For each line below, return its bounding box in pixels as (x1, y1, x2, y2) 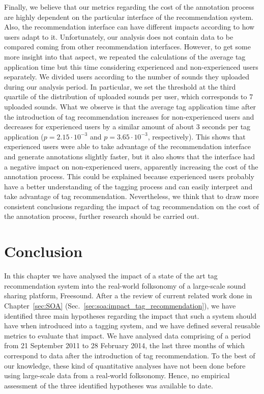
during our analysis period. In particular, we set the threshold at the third (4, 81, 236, 92)
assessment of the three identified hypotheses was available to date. (4, 380, 213, 390)
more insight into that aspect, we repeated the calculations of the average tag (4, 51, 246, 62)
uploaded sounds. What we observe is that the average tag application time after (4, 101, 256, 111)
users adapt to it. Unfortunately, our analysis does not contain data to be (4, 31, 233, 42)
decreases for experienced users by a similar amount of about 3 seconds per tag (4, 121, 251, 132)
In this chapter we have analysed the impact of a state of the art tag (4, 270, 218, 281)
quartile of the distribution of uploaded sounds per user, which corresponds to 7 (4, 91, 253, 102)
